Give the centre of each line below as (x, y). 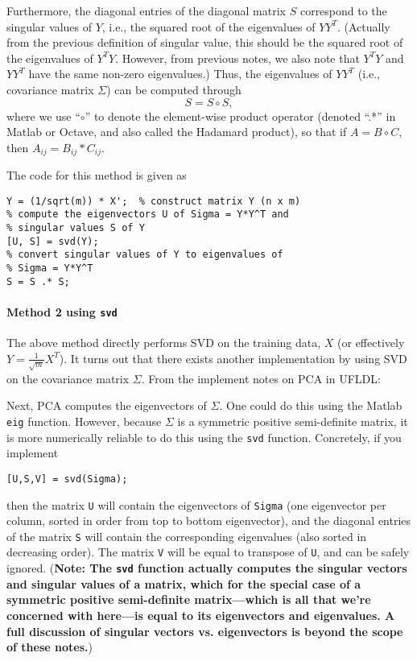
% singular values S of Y (76, 228)
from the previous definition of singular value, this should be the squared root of (205, 42)
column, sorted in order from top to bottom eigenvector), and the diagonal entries (209, 521)
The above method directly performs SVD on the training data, (164, 343)
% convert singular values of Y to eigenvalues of (145, 255)
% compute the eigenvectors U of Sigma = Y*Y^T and (148, 215)
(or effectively (371, 343)
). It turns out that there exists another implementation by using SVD (233, 358)
